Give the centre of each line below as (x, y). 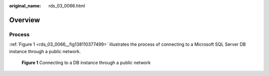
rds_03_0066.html (67, 6)
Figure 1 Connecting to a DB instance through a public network (86, 63)
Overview (25, 20)
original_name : (25, 6)
